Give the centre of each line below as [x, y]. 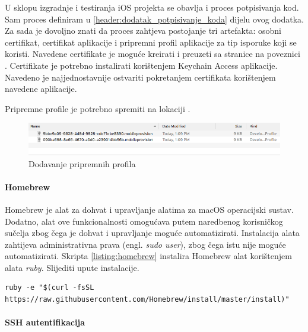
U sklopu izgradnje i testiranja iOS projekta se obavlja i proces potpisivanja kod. [152, 7]
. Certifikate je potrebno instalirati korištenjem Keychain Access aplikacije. [141, 65]
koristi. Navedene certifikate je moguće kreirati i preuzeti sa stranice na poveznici [153, 54]
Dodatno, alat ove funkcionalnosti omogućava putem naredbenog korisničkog [144, 221]
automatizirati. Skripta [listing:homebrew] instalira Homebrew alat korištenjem [148, 256]
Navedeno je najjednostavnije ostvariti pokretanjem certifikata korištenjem [140, 77]
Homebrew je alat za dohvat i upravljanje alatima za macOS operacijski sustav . [149, 209]
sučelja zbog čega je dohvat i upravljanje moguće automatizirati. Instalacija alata [152, 233]
